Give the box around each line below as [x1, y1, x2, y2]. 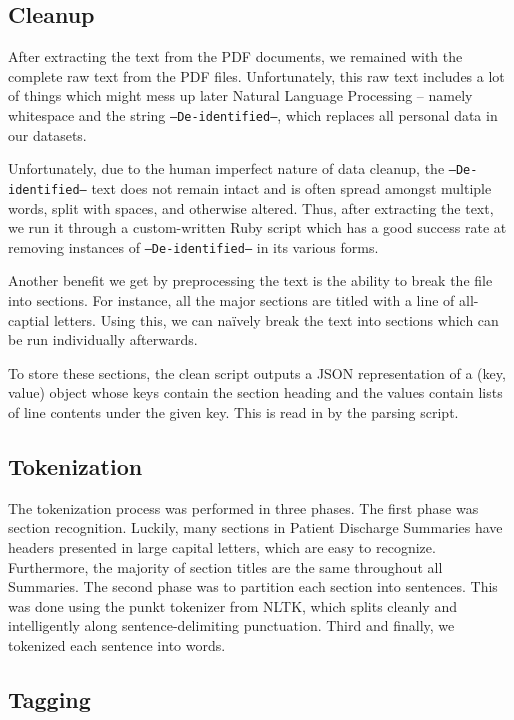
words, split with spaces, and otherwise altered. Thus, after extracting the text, [8, 197, 494, 218]
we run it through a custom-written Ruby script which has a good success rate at [8, 217, 507, 238]
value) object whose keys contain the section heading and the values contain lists [8, 382, 503, 403]
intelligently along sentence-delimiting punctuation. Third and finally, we [8, 615, 455, 636]
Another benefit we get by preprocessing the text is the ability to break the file [8, 270, 493, 291]
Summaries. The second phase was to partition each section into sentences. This [8, 576, 498, 597]
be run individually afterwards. [8, 329, 198, 350]
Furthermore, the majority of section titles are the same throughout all [8, 556, 443, 577]
